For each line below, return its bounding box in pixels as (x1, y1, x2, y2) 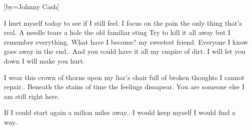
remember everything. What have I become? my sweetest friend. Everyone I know (4, 36, 248, 47)
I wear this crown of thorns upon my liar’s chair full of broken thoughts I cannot (4, 72, 245, 82)
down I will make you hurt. (4, 55, 85, 65)
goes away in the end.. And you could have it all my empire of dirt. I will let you (4, 46, 246, 56)
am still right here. (4, 91, 60, 101)
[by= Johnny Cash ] (4, 1, 59, 11)
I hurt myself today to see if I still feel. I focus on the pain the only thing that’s (4, 17, 242, 28)
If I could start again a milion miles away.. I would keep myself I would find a (4, 107, 236, 117)
